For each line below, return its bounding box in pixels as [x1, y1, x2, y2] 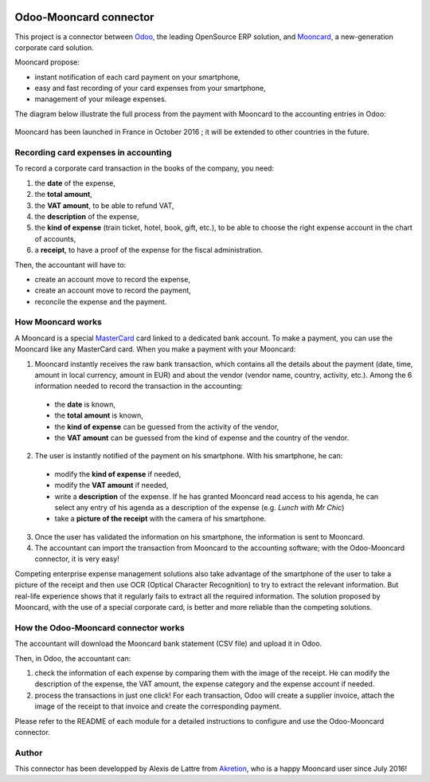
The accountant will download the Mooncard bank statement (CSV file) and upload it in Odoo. [14, 639, 322, 649]
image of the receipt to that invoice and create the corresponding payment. [34, 701, 282, 711]
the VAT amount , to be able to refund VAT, [34, 200, 174, 210]
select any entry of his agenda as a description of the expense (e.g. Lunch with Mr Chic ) [54, 502, 345, 512]
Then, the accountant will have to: [14, 260, 127, 269]
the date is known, [54, 399, 115, 409]
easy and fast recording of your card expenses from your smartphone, [34, 84, 266, 93]
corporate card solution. [14, 42, 95, 52]
